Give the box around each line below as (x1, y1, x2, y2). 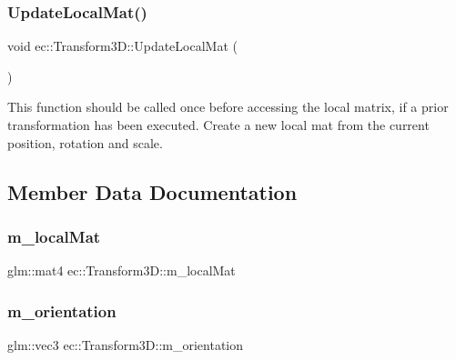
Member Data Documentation (7, 177, 298, 205)
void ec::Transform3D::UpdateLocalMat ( (7, 36, 238, 55)
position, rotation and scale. (7, 133, 163, 152)
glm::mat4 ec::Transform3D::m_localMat (7, 261, 236, 280)
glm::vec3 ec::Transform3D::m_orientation (7, 335, 244, 354)
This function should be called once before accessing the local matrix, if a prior (7, 97, 449, 116)
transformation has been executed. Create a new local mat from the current (7, 115, 430, 134)
